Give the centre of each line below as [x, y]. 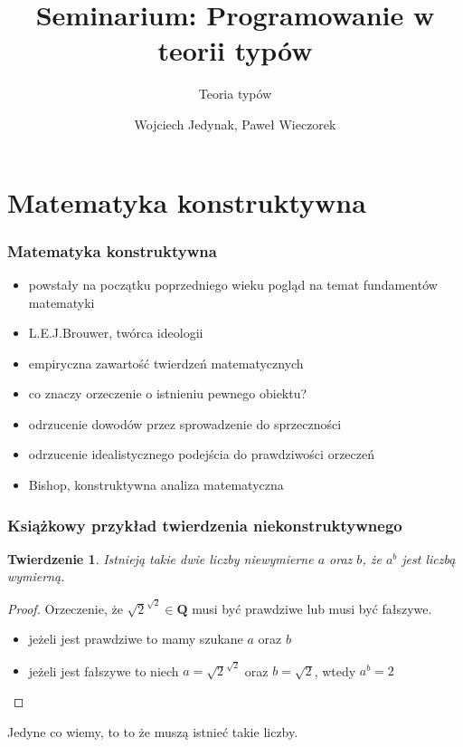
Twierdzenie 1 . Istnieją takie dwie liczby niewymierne [161, 558]
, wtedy [335, 670]
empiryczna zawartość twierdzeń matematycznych [166, 363]
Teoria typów [235, 94]
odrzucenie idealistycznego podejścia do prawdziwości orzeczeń [201, 454]
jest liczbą [429, 558]
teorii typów [235, 50]
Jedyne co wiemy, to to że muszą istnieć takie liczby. [153, 731]
